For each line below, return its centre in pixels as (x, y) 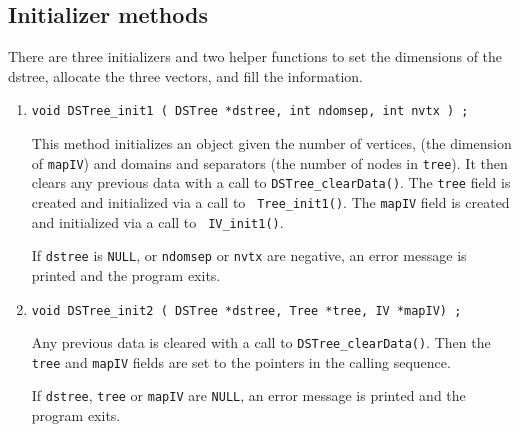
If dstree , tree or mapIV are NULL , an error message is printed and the (248, 395)
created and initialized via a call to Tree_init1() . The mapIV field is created (270, 201)
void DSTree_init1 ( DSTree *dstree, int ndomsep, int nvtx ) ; (250, 111)
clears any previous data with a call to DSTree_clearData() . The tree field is (271, 182)
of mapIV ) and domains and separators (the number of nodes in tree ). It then (269, 162)
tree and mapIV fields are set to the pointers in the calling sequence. (241, 361)
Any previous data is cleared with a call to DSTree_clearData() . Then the (261, 342)
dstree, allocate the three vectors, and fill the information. (185, 75)
